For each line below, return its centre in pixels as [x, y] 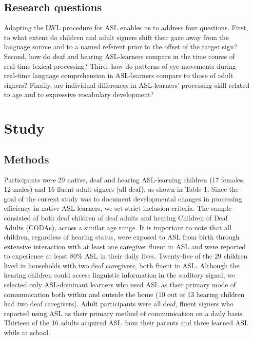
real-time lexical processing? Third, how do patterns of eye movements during [120, 66]
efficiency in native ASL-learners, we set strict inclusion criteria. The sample [118, 208]
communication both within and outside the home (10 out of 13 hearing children [124, 294]
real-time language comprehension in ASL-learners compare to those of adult [119, 75]
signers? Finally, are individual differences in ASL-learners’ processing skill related [127, 85]
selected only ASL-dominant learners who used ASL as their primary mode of [120, 285]
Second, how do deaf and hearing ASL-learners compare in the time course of [119, 56]
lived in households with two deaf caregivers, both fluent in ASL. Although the [122, 265]
